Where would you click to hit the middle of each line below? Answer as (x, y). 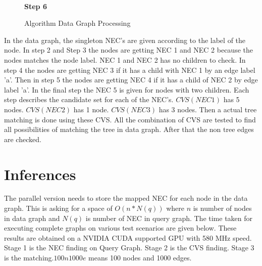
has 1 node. (91, 109)
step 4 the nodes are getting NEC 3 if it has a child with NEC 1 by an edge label (130, 70)
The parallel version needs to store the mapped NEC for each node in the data (126, 198)
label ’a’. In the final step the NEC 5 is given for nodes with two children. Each (127, 89)
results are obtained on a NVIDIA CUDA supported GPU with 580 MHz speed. (128, 237)
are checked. (23, 139)
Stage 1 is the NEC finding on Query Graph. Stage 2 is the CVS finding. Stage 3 (129, 248)
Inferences (40, 174)
